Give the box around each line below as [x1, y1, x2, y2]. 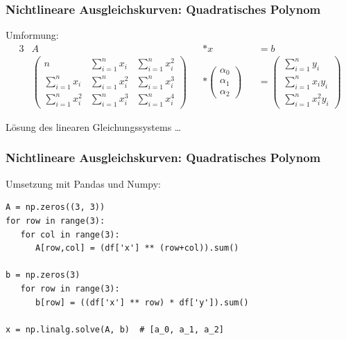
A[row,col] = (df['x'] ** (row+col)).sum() [35, 243, 239, 253]
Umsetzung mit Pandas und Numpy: [6, 176, 161, 190]
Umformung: [6, 28, 59, 42]
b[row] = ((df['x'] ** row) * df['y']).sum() [35, 297, 249, 307]
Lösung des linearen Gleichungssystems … [6, 119, 182, 134]
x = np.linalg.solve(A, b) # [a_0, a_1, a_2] [6, 324, 224, 334]
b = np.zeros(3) [6, 270, 80, 280]
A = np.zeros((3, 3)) [6, 202, 105, 213]
